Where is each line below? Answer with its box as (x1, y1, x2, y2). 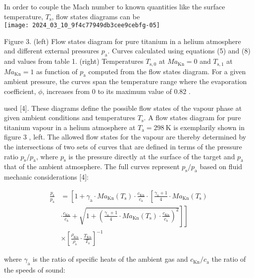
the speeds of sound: (4, 265, 65, 275)
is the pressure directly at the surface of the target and (68, 151, 235, 161)
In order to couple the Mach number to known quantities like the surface (4, 1, 225, 11)
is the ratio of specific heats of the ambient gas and (33, 254, 188, 264)
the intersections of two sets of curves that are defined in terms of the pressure (4, 141, 242, 152)
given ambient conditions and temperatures (4, 112, 136, 123)
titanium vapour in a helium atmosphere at (4, 122, 136, 132)
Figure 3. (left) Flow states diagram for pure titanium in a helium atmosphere (4, 36, 241, 46)
